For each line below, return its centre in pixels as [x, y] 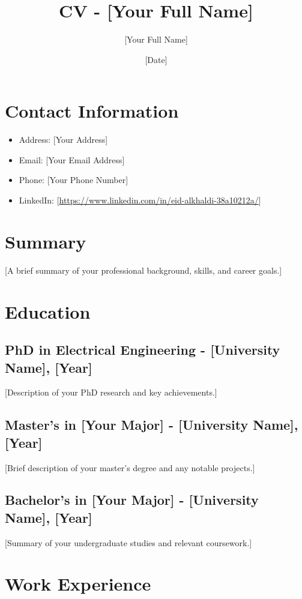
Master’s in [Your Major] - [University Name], [152, 425]
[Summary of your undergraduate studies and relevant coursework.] [128, 542]
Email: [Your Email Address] [72, 159]
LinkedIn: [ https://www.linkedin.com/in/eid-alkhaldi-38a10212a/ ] [140, 200]
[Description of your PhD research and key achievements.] [111, 392]
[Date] [156, 59]
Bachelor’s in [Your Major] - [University [132, 500]
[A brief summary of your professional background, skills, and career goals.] [143, 270]
